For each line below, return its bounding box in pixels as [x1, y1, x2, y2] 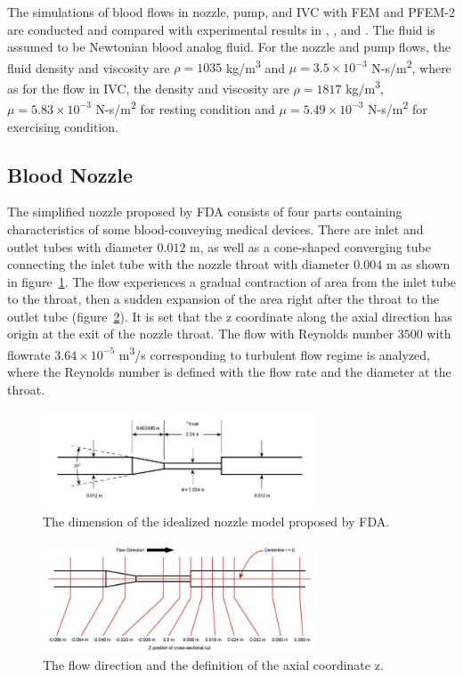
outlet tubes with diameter [7, 237, 153, 256]
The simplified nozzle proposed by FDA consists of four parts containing [7, 202, 402, 221]
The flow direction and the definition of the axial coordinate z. [43, 655, 384, 673]
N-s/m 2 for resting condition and [95, 97, 275, 118]
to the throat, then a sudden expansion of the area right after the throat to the [7, 290, 439, 308]
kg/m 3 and [225, 55, 286, 77]
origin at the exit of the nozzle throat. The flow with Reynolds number [7, 324, 394, 343]
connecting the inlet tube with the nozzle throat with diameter [7, 255, 350, 273]
